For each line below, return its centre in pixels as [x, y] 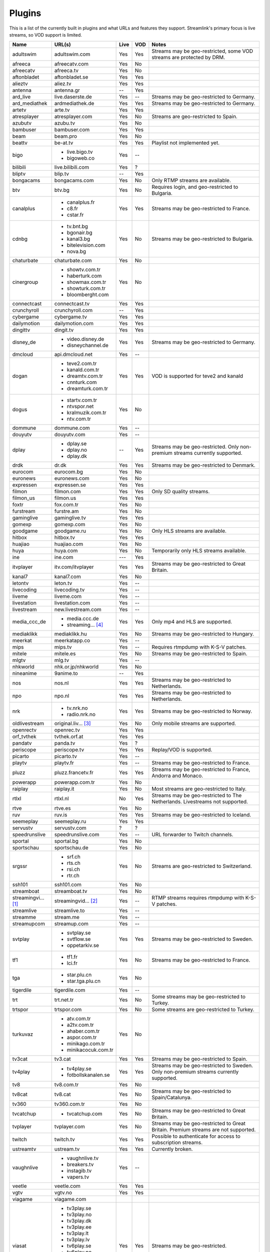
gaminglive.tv [70, 518]
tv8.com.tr [66, 1085]
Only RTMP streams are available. [191, 180]
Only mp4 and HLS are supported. [192, 622]
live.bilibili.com [72, 167]
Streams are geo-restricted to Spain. [194, 117]
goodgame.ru [70, 531]
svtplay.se [79, 933]
